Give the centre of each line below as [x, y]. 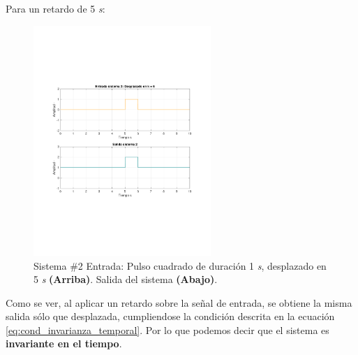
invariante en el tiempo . [64, 343]
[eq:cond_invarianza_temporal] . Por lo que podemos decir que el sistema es [167, 329]
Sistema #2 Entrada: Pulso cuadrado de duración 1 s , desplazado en [180, 265]
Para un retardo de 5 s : [55, 8]
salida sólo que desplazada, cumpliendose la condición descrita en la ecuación [170, 316]
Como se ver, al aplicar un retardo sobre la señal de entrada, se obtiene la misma [179, 302]
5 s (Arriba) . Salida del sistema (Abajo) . [126, 279]
